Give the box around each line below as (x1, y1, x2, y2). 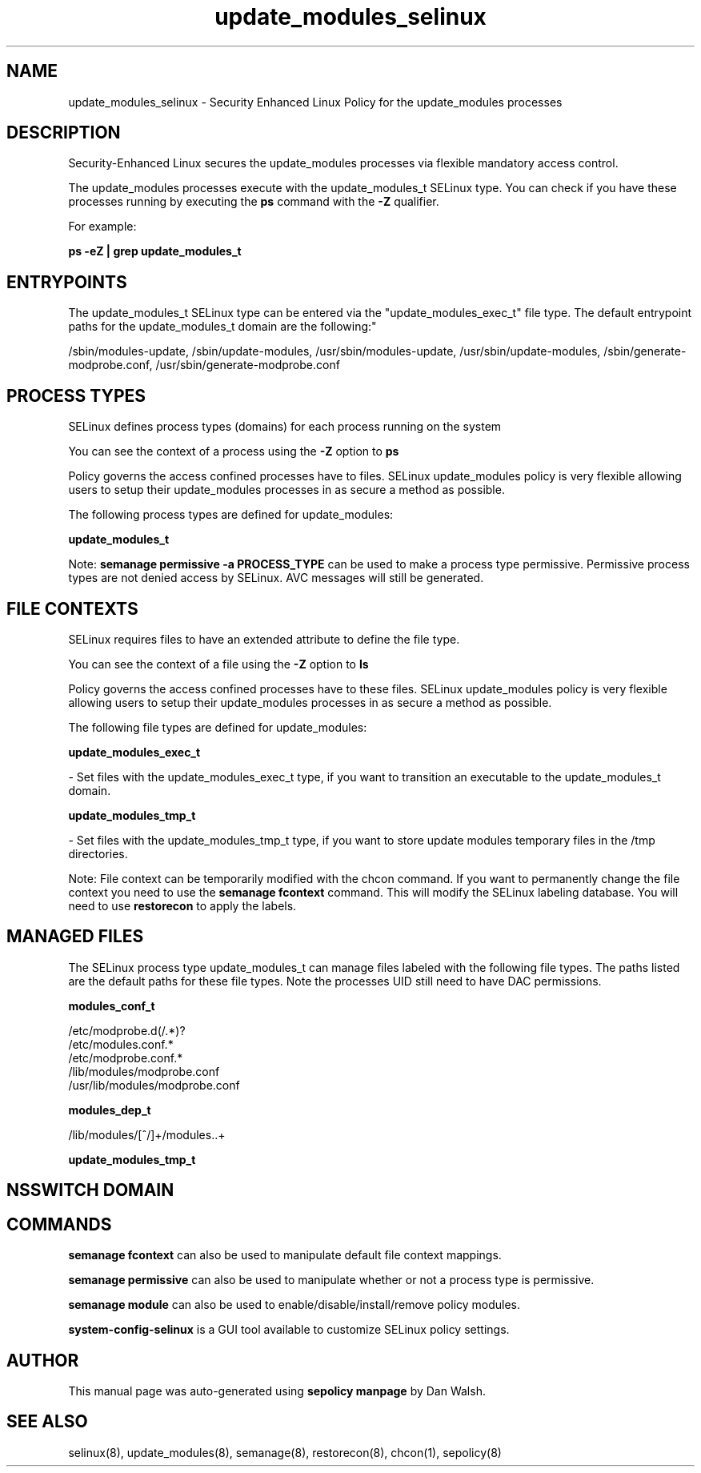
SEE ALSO (6, 1411, 88, 1432)
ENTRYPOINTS (6, 271, 127, 292)
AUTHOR (6, 1350, 79, 1371)
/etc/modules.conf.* (68, 1037, 174, 1051)
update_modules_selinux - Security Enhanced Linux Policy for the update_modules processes (68, 94, 563, 109)
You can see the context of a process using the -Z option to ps (68, 444, 399, 459)
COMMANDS (6, 1214, 112, 1234)
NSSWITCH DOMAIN (6, 1180, 174, 1201)
